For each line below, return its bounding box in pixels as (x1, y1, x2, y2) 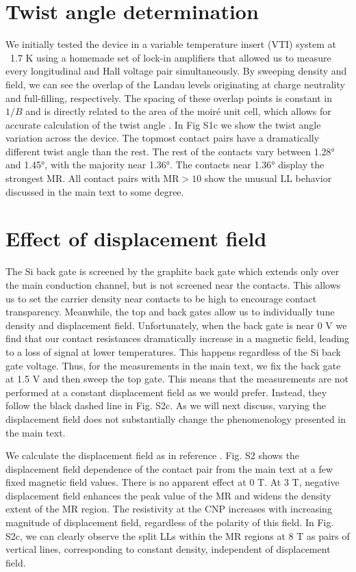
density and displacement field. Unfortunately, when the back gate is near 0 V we (5, 317, 347, 332)
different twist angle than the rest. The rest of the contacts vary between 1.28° (5, 144, 335, 158)
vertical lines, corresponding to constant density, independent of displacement (5, 542, 331, 556)
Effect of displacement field (5, 224, 267, 252)
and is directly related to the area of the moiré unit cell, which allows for (25, 104, 331, 118)
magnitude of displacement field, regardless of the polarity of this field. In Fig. (5, 515, 334, 530)
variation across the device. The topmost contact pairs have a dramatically (5, 131, 320, 145)
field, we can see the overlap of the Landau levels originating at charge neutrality (5, 77, 345, 91)
